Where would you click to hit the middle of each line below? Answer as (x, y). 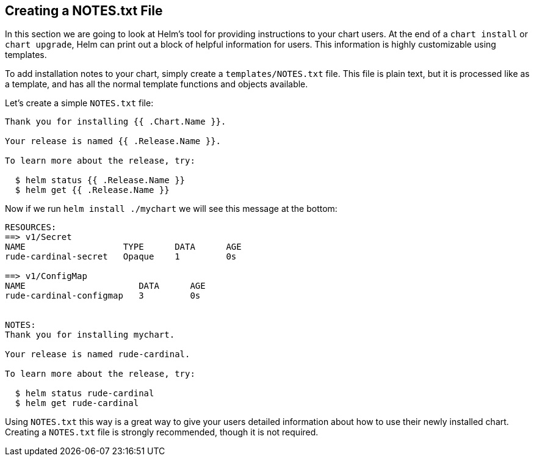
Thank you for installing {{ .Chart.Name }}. (116, 122)
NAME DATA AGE (105, 286)
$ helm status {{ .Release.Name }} (100, 180)
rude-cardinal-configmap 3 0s (103, 296)
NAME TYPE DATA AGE (123, 247)
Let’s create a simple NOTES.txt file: (79, 103)
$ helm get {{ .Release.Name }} (92, 190)
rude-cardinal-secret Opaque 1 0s (121, 257)
